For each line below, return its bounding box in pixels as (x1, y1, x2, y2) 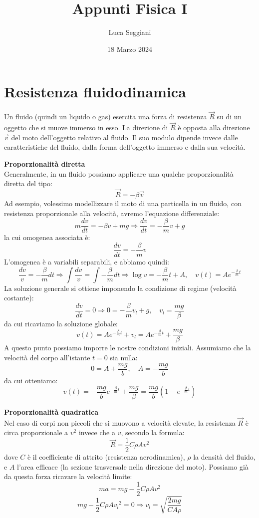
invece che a (78, 427, 115, 438)
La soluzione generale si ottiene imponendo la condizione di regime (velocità (4, 282, 237, 293)
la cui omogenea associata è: (4, 232, 90, 243)
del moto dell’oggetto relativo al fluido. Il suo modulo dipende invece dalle (11, 132, 238, 142)
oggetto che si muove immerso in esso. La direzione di (4, 122, 168, 133)
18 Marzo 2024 (107, 43, 152, 54)
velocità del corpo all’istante (4, 352, 90, 363)
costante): (4, 292, 34, 303)
